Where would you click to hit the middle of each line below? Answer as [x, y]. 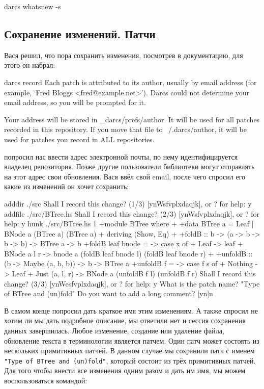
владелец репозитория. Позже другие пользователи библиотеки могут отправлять [129, 166]
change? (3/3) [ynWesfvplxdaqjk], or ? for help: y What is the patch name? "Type [132, 283]
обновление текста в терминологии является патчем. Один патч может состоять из [132, 340]
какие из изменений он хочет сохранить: [67, 186]
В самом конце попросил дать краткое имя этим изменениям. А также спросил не [131, 310]
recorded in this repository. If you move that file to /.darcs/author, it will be [125, 129]
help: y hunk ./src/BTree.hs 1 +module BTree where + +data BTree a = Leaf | [129, 224]
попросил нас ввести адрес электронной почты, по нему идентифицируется [121, 156]
